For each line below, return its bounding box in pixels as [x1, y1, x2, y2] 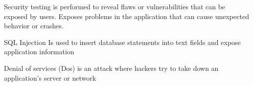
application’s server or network [4, 72, 96, 83]
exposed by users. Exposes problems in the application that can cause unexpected [4, 11, 249, 21]
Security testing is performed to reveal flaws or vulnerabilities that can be [4, 1, 226, 11]
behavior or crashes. [4, 21, 64, 31]
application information [4, 46, 74, 57]
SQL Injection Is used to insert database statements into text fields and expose [4, 37, 241, 47]
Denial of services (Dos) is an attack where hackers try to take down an [4, 63, 219, 73]
